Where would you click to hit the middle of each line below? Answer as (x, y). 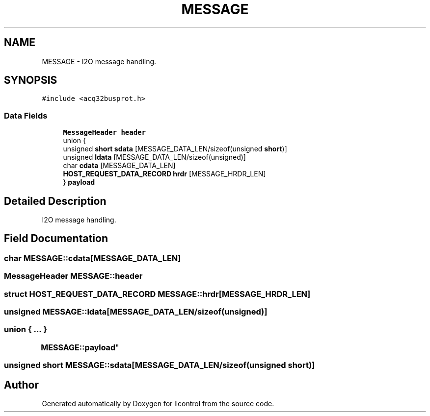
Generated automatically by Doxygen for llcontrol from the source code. (158, 403)
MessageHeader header (104, 133)
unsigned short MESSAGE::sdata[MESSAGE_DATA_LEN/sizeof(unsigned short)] (160, 365)
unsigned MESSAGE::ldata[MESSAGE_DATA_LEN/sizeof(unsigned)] (136, 312)
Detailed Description (55, 201)
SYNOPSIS (31, 80)
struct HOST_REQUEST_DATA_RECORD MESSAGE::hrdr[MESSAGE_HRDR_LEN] (157, 294)
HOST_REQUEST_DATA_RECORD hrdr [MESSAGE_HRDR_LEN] (164, 174)
